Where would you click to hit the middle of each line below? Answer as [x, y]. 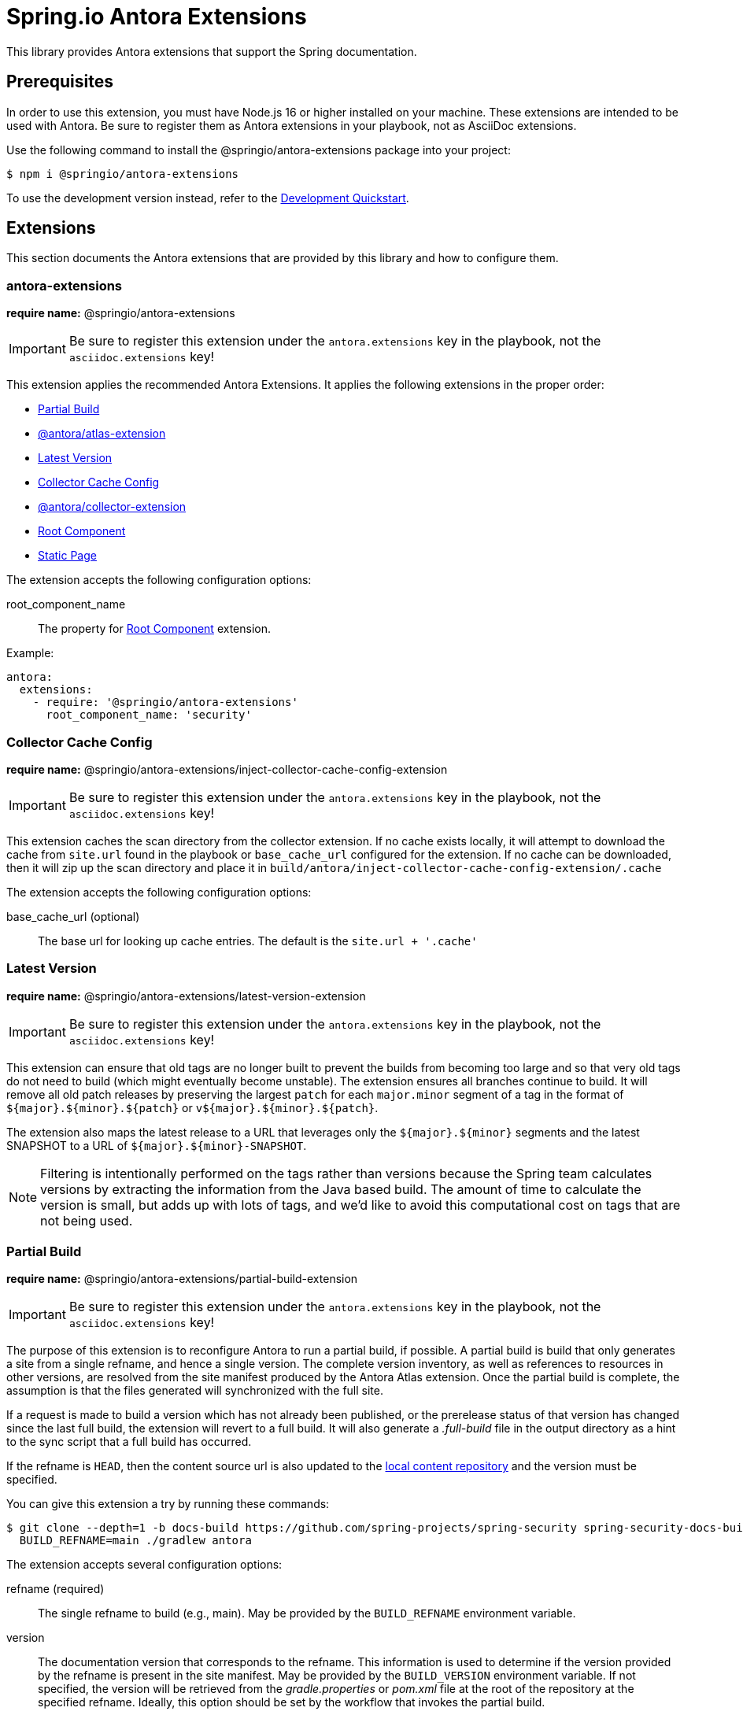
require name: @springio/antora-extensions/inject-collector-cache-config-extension [227, 769]
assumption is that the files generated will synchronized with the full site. [195, 1391]
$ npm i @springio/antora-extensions [123, 174]
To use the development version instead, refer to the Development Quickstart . [208, 198]
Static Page [67, 556]
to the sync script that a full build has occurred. [129, 1442]
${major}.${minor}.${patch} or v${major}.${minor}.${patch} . [192, 1107]
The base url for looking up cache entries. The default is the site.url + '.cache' [258, 941]
